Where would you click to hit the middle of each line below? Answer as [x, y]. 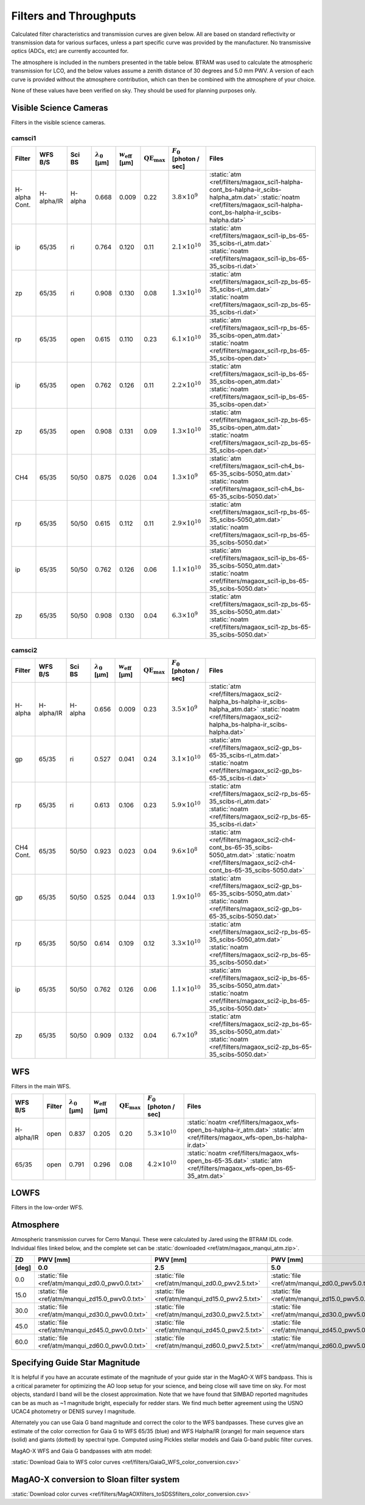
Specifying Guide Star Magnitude [76, 1363]
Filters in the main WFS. [41, 1086]
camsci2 [24, 650]
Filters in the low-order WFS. [47, 1207]
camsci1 [24, 138]
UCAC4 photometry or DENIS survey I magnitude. [74, 1412]
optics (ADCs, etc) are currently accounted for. [70, 51]
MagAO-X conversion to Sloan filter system [96, 1479]
